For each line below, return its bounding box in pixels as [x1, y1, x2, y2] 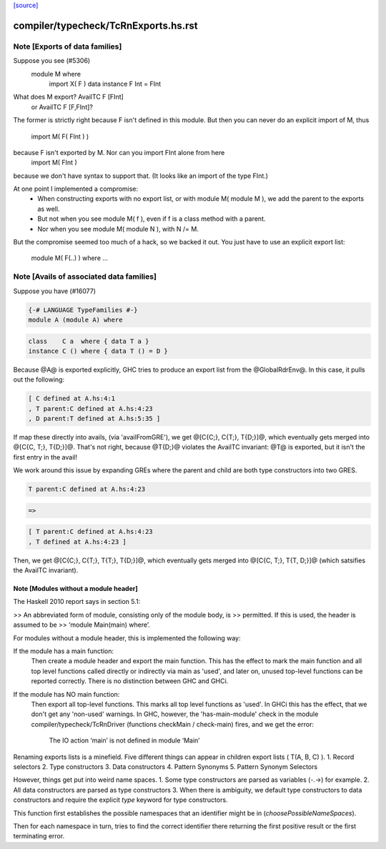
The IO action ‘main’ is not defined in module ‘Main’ [49, 736, 200, 745]
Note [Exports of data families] [13, 41, 122, 51]
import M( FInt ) [31, 158, 78, 167]
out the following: [13, 375, 64, 384]
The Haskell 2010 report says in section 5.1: [13, 597, 141, 606]
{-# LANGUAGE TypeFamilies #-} [28, 306, 139, 314]
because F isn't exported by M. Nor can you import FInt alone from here [13, 148, 225, 157]
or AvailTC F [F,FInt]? [31, 102, 93, 111]
